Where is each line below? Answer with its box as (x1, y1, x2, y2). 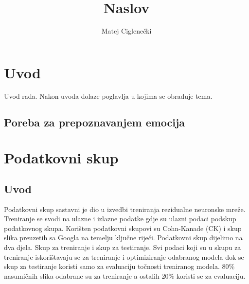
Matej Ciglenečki (101, 26, 152, 36)
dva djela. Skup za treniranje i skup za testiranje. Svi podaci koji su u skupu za (4, 242, 241, 252)
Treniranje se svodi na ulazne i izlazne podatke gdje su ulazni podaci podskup (4, 213, 236, 224)
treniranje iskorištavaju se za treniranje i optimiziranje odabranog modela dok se (4, 251, 244, 262)
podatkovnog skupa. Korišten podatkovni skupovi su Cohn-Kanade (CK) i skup (4, 223, 242, 233)
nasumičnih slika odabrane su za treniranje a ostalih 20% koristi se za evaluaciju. (4, 270, 246, 281)
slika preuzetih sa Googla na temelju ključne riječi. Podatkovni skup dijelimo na (4, 232, 243, 243)
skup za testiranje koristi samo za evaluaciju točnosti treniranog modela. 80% (4, 261, 235, 271)
